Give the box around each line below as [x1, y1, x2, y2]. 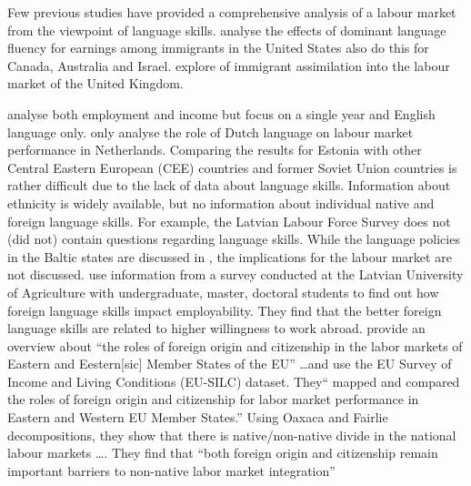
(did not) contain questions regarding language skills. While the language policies [7, 229, 460, 248]
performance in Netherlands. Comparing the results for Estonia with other [7, 140, 422, 159]
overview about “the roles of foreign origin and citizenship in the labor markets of [7, 336, 463, 355]
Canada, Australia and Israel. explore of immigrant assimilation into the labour [7, 56, 450, 75]
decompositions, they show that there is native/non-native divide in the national [7, 425, 456, 444]
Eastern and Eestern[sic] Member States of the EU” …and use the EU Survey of [7, 354, 452, 373]
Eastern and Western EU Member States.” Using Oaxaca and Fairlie [7, 408, 388, 427]
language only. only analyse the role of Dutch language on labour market [7, 122, 414, 141]
